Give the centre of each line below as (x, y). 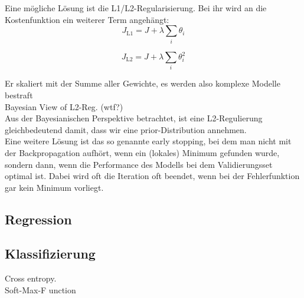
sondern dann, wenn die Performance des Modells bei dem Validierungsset (139, 164)
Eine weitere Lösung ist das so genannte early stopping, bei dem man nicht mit (148, 141)
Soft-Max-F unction (40, 289)
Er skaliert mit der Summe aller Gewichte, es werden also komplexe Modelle (143, 83)
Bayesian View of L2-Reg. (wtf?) (64, 106)
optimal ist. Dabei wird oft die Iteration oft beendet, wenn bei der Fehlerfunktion (152, 176)
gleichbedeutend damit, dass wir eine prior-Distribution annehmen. (126, 129)
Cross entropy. (31, 278)
